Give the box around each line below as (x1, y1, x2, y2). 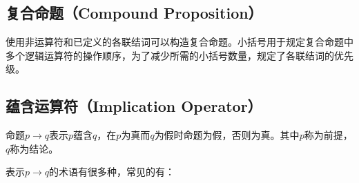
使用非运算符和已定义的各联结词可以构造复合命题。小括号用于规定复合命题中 (6, 35, 353, 49)
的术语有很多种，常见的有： (49, 164, 175, 179)
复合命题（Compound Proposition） (6, 2, 263, 23)
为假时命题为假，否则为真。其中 (154, 128, 300, 142)
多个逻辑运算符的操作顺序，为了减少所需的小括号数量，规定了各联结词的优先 (6, 48, 353, 62)
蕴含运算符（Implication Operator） (6, 95, 262, 117)
